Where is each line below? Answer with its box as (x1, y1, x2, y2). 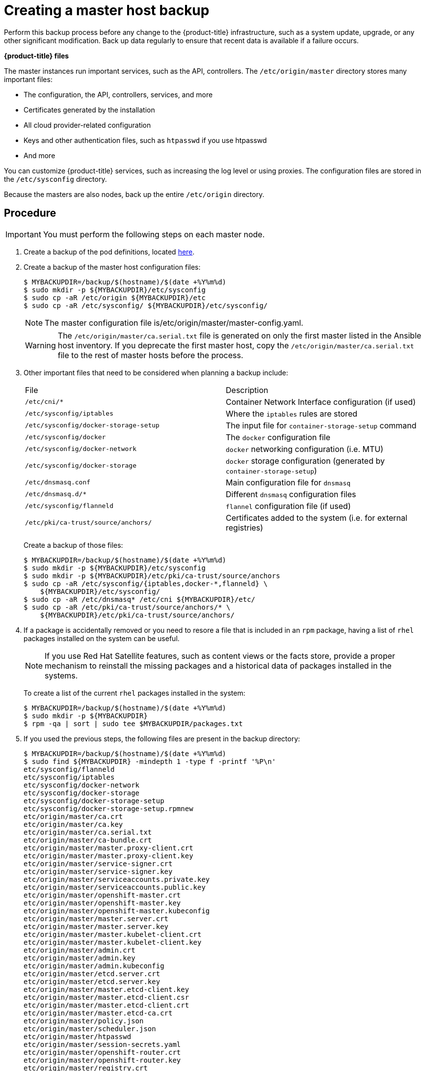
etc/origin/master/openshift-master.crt (24, 891, 181, 899)
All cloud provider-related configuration (24, 120, 151, 129)
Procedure (4, 207, 56, 220)
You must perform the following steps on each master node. (43, 229, 265, 239)
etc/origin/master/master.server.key (24, 922, 169, 930)
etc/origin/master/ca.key (24, 820, 123, 828)
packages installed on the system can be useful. (24, 634, 180, 643)
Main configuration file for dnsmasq (226, 477, 351, 487)
